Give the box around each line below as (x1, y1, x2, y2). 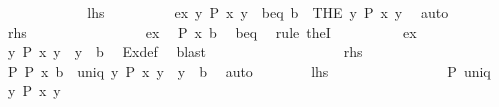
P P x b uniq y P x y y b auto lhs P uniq (7, 60, 491, 81)
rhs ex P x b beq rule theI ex (7, 21, 417, 42)
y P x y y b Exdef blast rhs (7, 41, 363, 62)
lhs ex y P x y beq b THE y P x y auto (87, 2, 449, 22)
